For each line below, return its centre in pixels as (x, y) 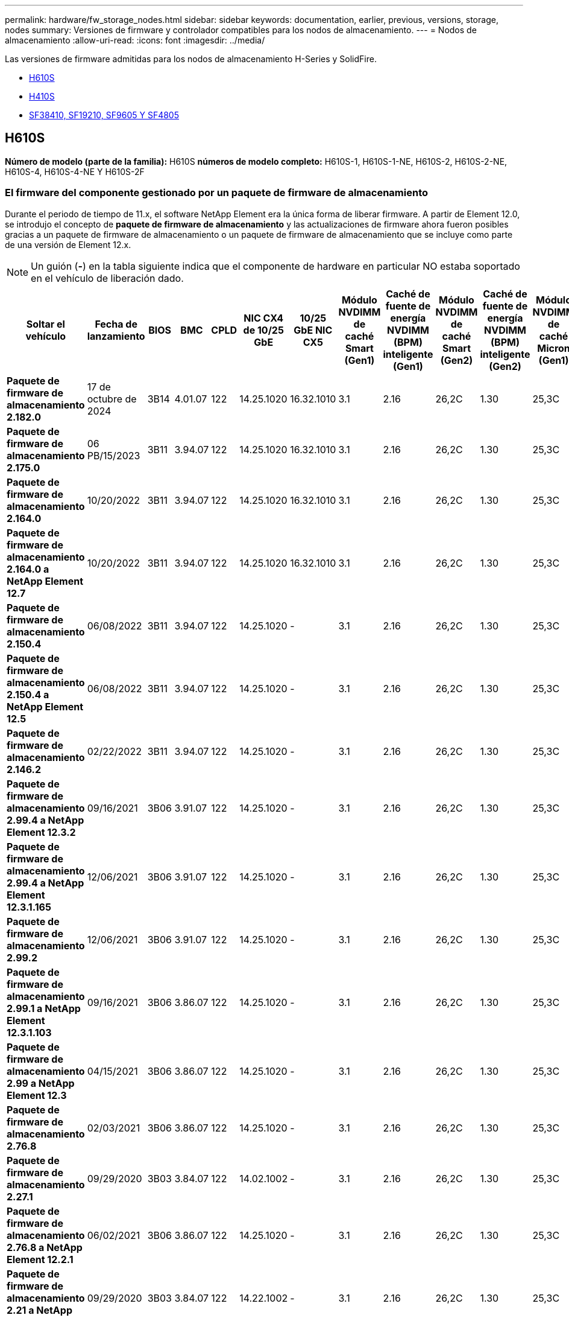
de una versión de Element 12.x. (68, 244)
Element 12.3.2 (41, 832)
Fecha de (116, 324)
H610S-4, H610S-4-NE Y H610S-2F (75, 171)
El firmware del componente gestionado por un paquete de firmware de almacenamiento (217, 193)
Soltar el (46, 324)
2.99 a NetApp (41, 1083)
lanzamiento (116, 336)
